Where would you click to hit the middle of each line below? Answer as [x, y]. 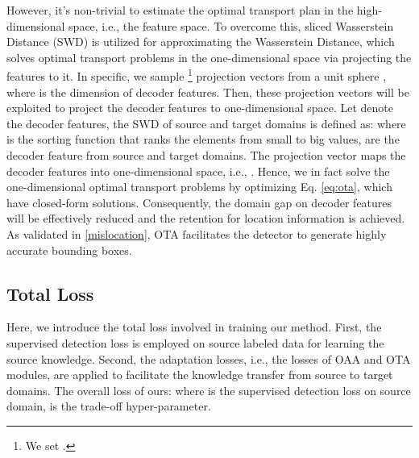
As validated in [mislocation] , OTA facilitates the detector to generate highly [197, 233]
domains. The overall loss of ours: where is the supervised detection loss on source [209, 390]
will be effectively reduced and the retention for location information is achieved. [206, 218]
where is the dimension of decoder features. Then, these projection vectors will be [208, 92]
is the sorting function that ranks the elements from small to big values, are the [203, 139]
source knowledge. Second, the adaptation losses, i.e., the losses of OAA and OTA [209, 358]
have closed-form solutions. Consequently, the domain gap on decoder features [199, 202]
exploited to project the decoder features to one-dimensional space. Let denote [200, 108]
